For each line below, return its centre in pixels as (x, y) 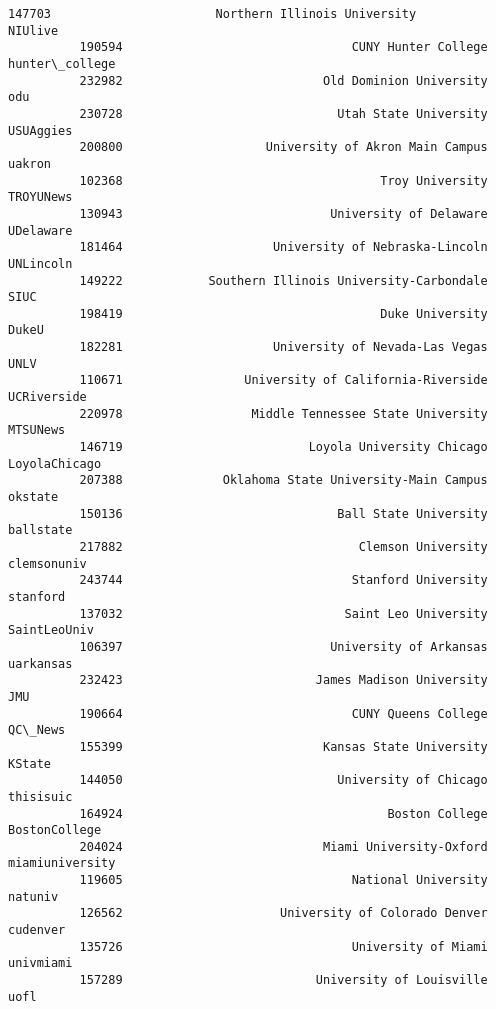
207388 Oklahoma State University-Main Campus (283, 480)
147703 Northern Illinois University (212, 14)
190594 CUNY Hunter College (283, 47)
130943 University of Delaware (283, 213)
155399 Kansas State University (283, 746)
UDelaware (40, 230)
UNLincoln (40, 263)
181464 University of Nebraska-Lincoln (283, 247)
